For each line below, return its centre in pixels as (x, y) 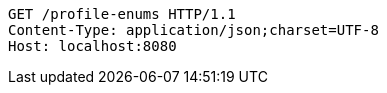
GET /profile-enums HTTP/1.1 (122, 14)
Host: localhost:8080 (92, 46)
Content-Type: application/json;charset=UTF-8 (193, 30)
